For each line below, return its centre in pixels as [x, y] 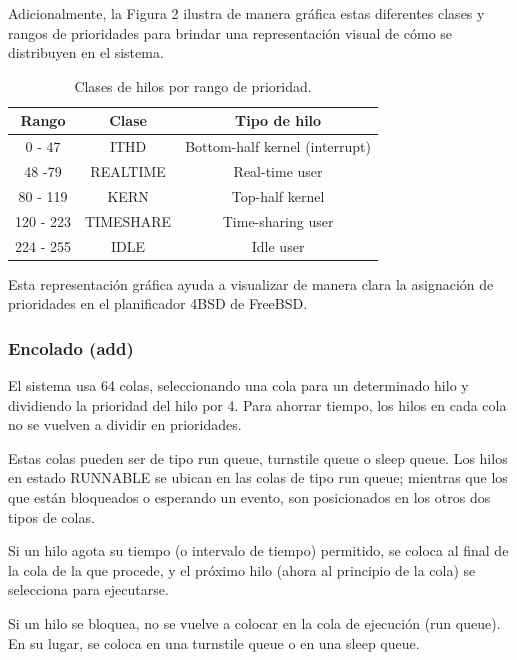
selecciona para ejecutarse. [88, 589]
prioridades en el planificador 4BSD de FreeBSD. [158, 303]
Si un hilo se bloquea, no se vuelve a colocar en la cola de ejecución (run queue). [254, 623]
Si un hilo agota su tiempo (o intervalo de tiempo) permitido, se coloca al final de [258, 550]
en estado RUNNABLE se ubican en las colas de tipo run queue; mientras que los [258, 477]
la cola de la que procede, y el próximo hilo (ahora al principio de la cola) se [242, 569]
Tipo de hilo [278, 120]
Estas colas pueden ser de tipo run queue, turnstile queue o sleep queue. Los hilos [258, 457]
